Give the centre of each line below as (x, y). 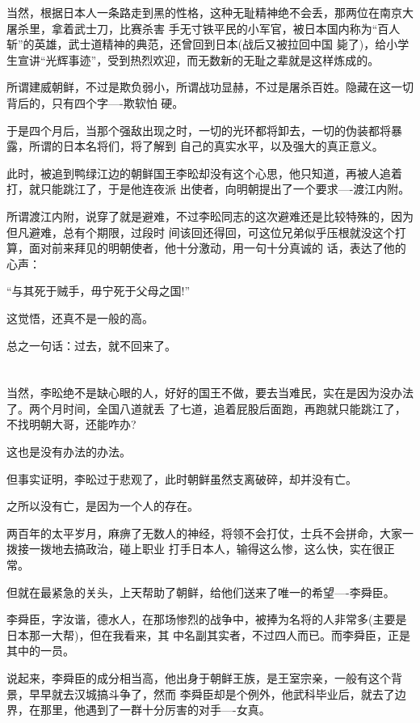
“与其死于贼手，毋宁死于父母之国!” (99, 291)
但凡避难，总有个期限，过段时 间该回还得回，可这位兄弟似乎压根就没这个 (201, 232)
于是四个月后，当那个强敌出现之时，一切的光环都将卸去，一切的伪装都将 (199, 130)
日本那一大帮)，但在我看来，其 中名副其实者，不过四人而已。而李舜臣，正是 (209, 634)
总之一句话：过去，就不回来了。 (91, 345)
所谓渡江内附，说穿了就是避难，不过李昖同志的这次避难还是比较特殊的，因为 (210, 216)
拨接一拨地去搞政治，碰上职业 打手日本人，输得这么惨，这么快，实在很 (195, 549)
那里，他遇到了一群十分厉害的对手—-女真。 (155, 710)
